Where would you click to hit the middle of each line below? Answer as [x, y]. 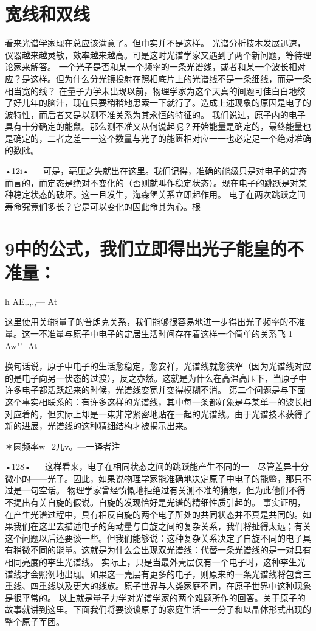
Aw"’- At [21, 345]
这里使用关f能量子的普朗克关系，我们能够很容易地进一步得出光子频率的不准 [155, 322]
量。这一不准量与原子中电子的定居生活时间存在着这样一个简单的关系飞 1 [149, 333]
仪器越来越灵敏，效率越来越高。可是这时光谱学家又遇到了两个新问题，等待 [154, 54]
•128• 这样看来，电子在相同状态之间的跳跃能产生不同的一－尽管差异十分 [157, 466]
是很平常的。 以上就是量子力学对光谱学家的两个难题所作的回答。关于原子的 [155, 597]
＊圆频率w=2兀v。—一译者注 [63, 446]
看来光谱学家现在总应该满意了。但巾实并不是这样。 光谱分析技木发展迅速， [155, 43]
